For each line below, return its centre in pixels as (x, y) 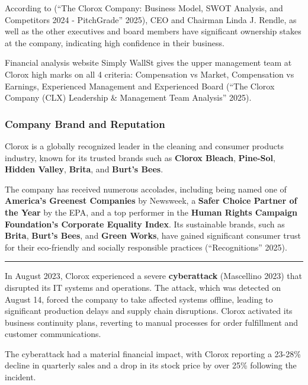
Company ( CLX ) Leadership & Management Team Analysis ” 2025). (128, 97)
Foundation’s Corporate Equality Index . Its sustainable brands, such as (145, 224)
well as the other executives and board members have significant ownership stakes (153, 31)
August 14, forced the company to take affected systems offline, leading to (139, 299)
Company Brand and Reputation (85, 123)
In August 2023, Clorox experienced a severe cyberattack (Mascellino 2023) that (153, 276)
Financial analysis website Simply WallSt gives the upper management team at (148, 62)
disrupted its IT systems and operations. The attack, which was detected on (143, 287)
